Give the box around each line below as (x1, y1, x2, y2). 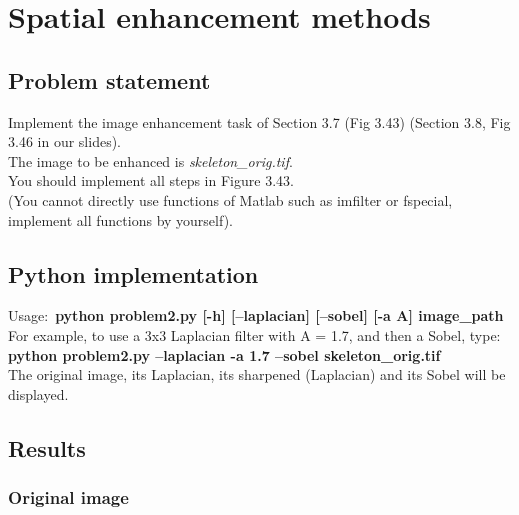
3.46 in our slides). (8, 131, 121, 152)
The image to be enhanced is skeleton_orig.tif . (8, 150, 293, 171)
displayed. (8, 383, 69, 404)
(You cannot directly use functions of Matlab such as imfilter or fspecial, (8, 189, 453, 210)
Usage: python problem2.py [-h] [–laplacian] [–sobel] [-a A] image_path (8, 305, 504, 326)
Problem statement (8, 64, 211, 95)
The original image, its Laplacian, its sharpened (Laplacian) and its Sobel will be (8, 364, 506, 385)
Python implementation (8, 258, 259, 289)
